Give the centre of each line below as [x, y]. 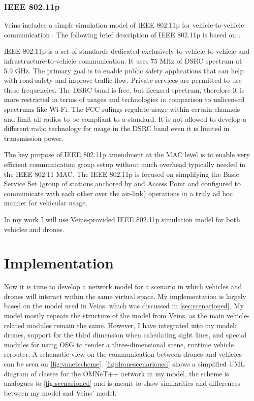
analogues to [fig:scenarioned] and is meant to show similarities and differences [122, 383]
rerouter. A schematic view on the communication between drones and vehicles [123, 354]
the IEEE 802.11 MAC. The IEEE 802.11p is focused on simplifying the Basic [122, 174]
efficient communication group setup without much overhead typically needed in [125, 164]
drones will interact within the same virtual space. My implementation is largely [125, 296]
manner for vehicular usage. [46, 203]
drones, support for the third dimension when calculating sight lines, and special [125, 335]
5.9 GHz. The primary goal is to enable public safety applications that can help [124, 70]
